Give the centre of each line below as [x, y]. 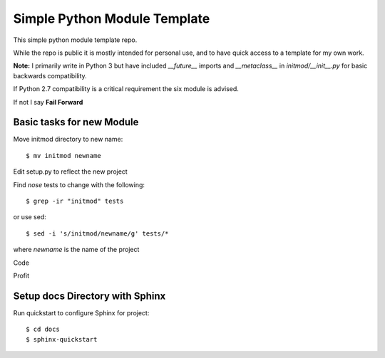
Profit [21, 275]
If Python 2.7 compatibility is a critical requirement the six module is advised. [126, 89]
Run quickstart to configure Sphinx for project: [81, 312]
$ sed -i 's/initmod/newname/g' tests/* [97, 233]
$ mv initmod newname [63, 156]
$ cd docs [43, 330]
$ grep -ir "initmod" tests [75, 201]
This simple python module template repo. [75, 40]
